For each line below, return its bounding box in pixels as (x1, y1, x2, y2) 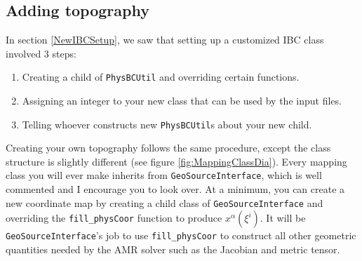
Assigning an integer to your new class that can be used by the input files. (22, 93, 342, 108)
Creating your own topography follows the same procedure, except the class (6, 140, 331, 155)
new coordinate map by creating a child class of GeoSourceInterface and (6, 195, 323, 210)
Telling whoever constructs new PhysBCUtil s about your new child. (22, 116, 312, 131)
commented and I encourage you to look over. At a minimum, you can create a (6, 182, 345, 196)
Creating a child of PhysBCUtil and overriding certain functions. (22, 69, 300, 84)
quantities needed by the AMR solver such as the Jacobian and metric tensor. (6, 242, 340, 257)
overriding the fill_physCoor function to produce (6, 210, 222, 225)
